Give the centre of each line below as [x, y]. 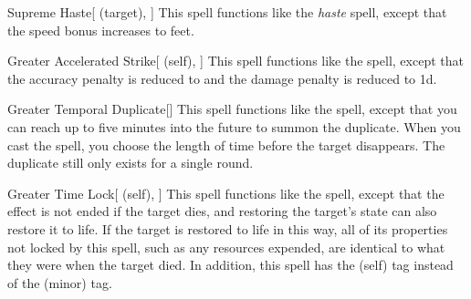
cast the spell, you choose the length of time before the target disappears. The [226, 144]
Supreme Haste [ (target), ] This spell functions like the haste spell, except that [227, 12]
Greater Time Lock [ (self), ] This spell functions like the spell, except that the [226, 193]
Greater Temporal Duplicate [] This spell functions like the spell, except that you [232, 109]
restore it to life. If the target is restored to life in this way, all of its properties [228, 228]
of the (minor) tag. [60, 282]
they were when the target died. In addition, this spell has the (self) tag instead [230, 265]
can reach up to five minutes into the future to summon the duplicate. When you [234, 126]
